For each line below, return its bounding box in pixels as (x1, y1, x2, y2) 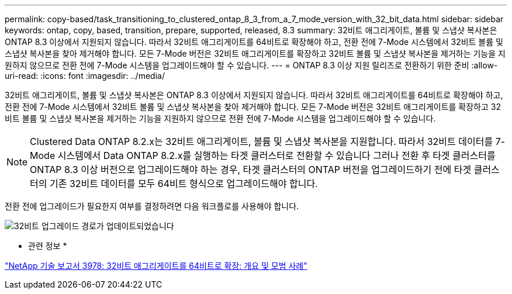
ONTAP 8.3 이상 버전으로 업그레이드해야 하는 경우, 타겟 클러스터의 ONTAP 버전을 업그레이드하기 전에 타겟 (30, 164, 472, 175)
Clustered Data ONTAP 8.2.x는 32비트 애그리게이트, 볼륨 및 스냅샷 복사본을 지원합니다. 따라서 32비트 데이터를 (30, 136, 493, 147)
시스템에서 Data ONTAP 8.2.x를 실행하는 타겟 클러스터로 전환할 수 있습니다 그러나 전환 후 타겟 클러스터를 (57, 150, 496, 161)
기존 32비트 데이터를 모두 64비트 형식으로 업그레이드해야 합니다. (50, 178, 318, 189)
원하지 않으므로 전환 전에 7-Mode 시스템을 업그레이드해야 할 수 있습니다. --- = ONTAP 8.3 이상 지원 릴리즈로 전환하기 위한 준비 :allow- (5, 60, 498, 70)
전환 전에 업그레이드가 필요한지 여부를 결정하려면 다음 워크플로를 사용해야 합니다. (5, 201, 299, 211)
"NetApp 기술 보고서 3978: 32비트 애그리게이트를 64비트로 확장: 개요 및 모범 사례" (5, 261, 307, 271)
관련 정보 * (28, 241, 67, 251)
